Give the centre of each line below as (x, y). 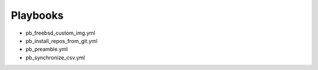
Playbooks (37, 15)
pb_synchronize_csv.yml (55, 57)
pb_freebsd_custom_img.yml (60, 33)
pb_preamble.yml (47, 49)
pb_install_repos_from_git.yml (62, 41)
